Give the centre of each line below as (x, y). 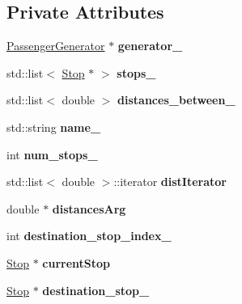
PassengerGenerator (56, 46)
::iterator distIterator (170, 182)
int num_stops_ (52, 154)
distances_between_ (176, 100)
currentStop (76, 262)
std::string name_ (54, 127)
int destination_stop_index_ (89, 236)
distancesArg (89, 208)
